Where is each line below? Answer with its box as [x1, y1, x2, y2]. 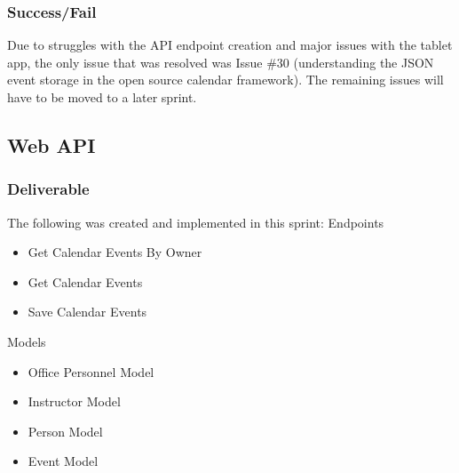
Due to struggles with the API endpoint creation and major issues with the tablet [7, 36, 453, 54]
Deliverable [7, 178, 90, 200]
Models [7, 332, 46, 350]
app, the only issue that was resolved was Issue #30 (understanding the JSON [7, 52, 434, 71]
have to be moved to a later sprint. [7, 88, 197, 106]
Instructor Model [28, 392, 121, 411]
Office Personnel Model [28, 362, 154, 381]
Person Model [28, 421, 103, 440]
